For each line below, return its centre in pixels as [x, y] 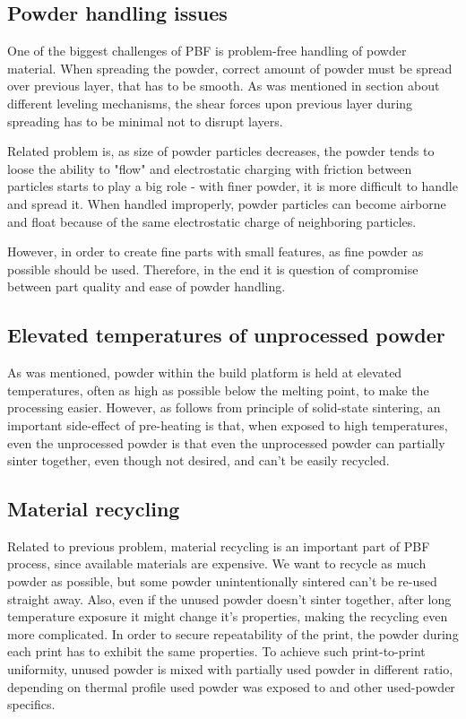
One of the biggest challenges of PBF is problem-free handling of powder [207, 51]
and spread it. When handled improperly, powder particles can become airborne [227, 203]
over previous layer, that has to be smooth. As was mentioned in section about [224, 86]
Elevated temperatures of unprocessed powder [226, 335]
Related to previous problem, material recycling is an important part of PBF [219, 546]
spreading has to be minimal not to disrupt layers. [145, 121]
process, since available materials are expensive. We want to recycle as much [217, 563]
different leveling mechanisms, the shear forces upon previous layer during [210, 103]
